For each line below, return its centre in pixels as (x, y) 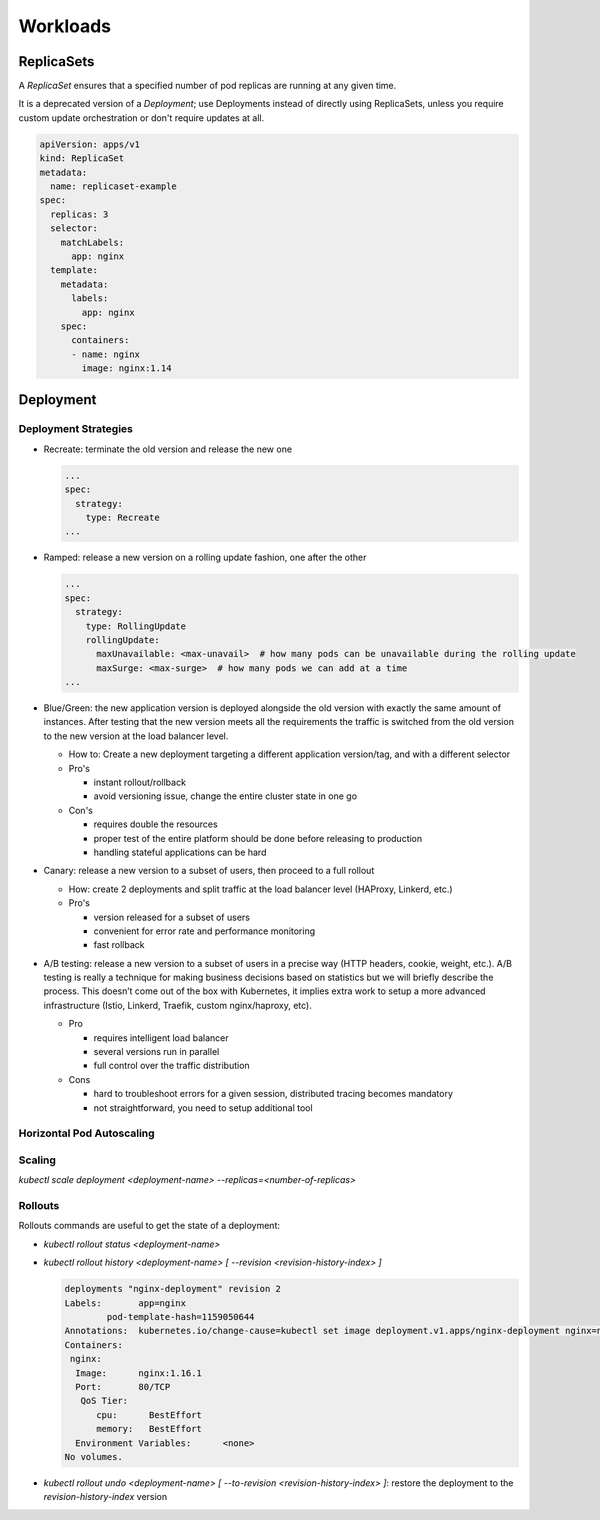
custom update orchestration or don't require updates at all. (141, 117)
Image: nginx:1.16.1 (138, 1373)
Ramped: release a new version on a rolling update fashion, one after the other (205, 557)
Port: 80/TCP (123, 1386)
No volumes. (94, 1456)
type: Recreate (122, 517)
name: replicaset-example (113, 186)
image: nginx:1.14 (126, 368)
